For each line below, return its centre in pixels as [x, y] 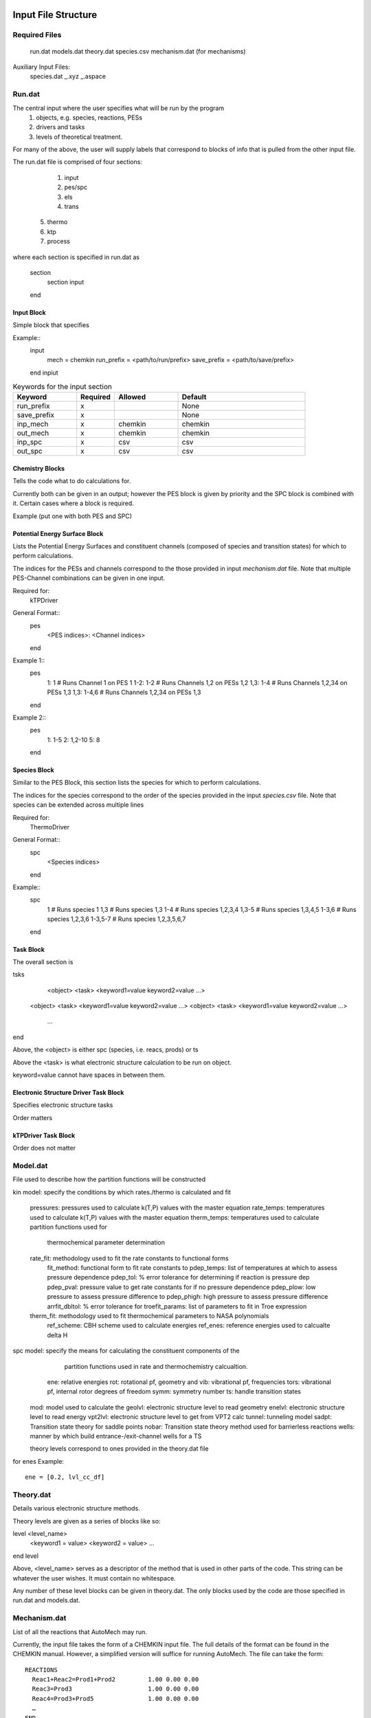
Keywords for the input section [63, 387]
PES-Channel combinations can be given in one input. [89, 578]
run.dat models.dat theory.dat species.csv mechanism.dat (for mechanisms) [138, 51]
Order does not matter [44, 1148]
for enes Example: [38, 1461]
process [58, 241]
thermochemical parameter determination [106, 1242]
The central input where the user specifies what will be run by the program [119, 108]
